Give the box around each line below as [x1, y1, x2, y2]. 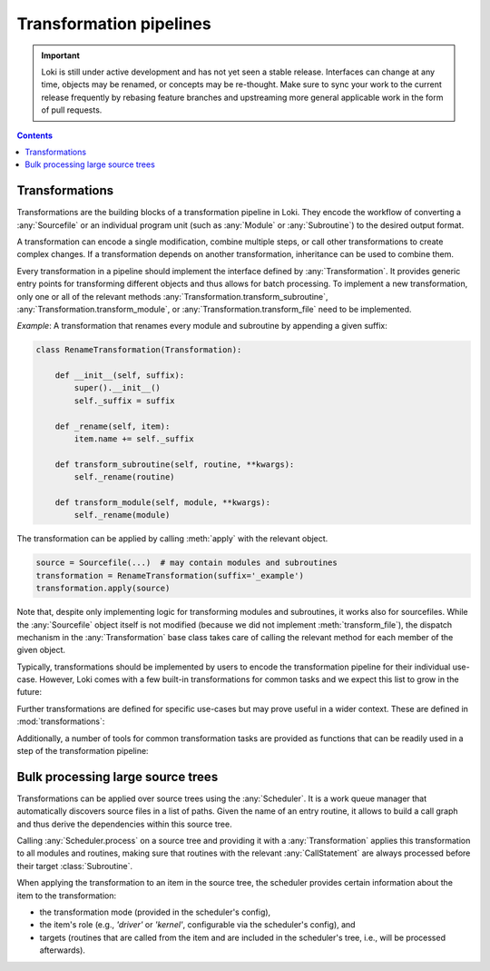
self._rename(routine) [73, 472, 176, 482]
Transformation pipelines [16, 14, 212, 34]
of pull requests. [41, 104, 103, 115]
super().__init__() [73, 382, 161, 393]
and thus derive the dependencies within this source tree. [16, 818, 232, 829]
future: [16, 687, 43, 698]
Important [41, 50, 81, 61]
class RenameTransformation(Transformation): [35, 345, 242, 355]
